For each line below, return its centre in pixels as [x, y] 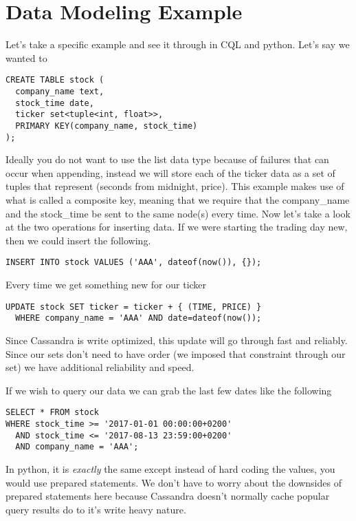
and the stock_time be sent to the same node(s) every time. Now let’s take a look [178, 213]
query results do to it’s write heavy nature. [96, 509]
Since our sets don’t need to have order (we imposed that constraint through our [176, 353]
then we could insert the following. [78, 240]
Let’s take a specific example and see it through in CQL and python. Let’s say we [178, 44]
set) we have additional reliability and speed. [100, 367]
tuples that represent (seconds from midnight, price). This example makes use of [175, 186]
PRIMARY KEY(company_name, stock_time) [107, 126]
